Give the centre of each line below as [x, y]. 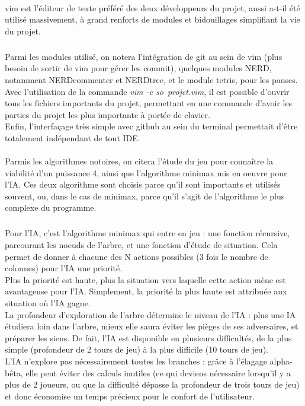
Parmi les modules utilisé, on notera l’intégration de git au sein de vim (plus [144, 56]
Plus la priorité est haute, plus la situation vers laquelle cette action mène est [145, 279]
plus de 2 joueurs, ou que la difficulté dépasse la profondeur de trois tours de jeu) [152, 384]
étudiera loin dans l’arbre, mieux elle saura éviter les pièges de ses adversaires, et [152, 326]
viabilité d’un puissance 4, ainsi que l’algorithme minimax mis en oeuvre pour [146, 172]
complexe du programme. [51, 207]
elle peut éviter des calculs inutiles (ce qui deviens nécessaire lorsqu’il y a [158, 372]
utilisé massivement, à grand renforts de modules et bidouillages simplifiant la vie [152, 19]
